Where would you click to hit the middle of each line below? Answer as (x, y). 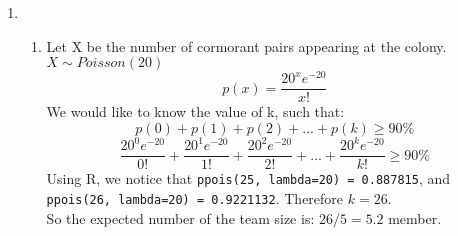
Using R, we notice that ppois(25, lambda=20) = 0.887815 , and (248, 178)
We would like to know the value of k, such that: (195, 111)
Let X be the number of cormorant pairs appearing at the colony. (246, 45)
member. (415, 217)
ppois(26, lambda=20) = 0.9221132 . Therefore (195, 198)
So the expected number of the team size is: (180, 217)
